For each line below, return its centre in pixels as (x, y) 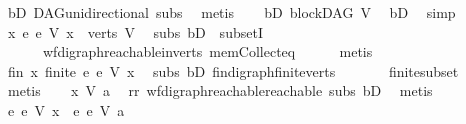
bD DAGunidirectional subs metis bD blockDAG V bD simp (231, 12)
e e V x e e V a (66, 109)
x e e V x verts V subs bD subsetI (135, 31)
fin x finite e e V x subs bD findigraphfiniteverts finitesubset (233, 70)
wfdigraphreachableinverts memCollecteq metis (207, 51)
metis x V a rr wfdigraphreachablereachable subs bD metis (220, 90)
